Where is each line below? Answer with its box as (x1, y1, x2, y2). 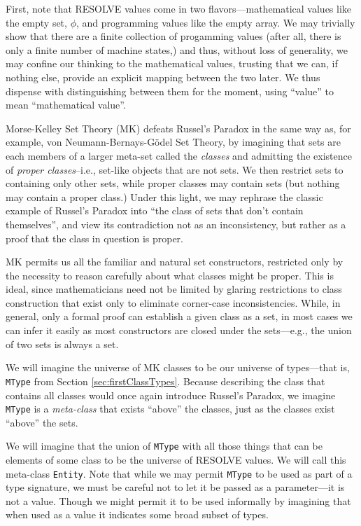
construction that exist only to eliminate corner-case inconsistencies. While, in (6, 295, 341, 310)
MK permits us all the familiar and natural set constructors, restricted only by (6, 254, 344, 269)
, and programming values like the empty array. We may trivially (76, 15, 355, 29)
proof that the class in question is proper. (6, 230, 184, 245)
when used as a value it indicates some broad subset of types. (6, 507, 269, 522)
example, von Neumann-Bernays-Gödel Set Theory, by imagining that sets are (6, 134, 341, 149)
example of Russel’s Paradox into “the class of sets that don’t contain (6, 203, 304, 218)
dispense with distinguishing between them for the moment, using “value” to (6, 83, 334, 98)
